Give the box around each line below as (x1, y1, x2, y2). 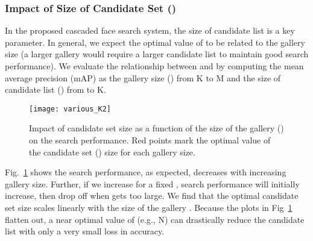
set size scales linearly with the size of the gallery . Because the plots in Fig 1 (5, 201, 292, 213)
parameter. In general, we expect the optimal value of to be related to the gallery (5, 36, 305, 48)
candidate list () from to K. (5, 83, 106, 96)
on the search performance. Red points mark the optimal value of (29, 134, 271, 146)
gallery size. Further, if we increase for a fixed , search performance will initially (5, 177, 300, 190)
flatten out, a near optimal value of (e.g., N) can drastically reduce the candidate (5, 213, 305, 225)
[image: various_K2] (29, 104, 112, 113)
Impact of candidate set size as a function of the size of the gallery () (29, 122, 284, 134)
